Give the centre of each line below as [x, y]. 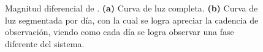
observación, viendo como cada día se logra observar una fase [120, 32]
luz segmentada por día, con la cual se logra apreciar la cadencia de [132, 20]
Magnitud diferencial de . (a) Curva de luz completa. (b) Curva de [131, 8]
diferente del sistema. [45, 43]
